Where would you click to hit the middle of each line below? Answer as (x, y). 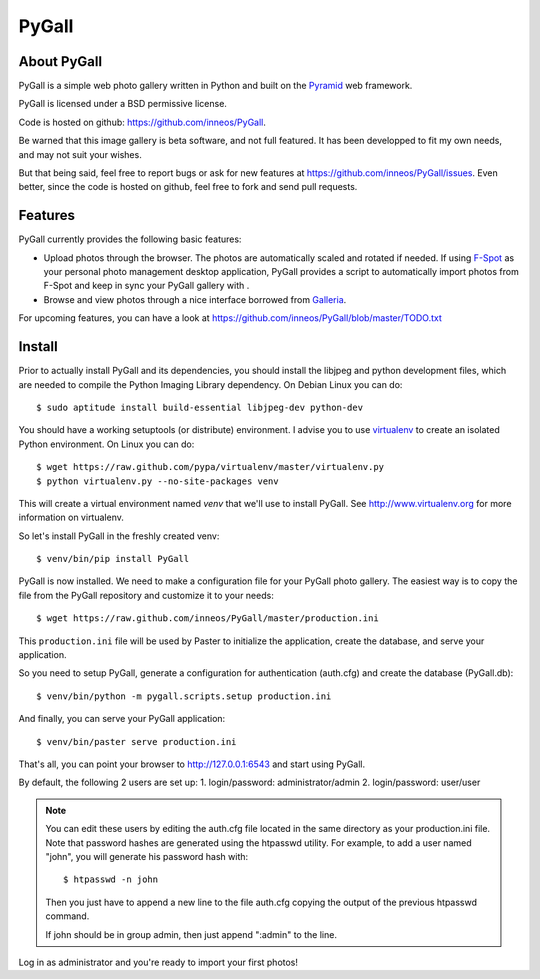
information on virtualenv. (71, 517)
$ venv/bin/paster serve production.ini (136, 741)
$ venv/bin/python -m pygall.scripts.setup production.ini (184, 696)
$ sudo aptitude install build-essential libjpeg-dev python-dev (200, 407)
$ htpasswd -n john (111, 879)
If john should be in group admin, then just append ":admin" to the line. (191, 934)
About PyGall (60, 61)
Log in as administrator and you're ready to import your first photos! (158, 962)
